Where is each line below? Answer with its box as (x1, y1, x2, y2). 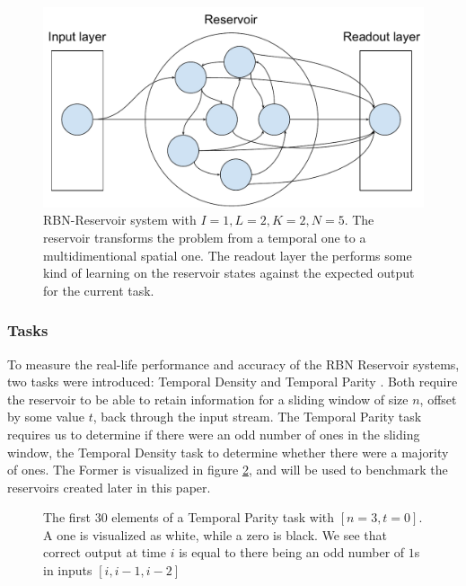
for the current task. (43, 280, 154, 299)
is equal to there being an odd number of (179, 543, 405, 562)
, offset (419, 389, 457, 408)
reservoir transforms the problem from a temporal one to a (43, 227, 366, 246)
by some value (7, 407, 85, 426)
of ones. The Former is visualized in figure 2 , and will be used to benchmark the (7, 460, 448, 479)
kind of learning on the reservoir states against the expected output (43, 263, 415, 282)
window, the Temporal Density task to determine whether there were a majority (7, 442, 449, 461)
